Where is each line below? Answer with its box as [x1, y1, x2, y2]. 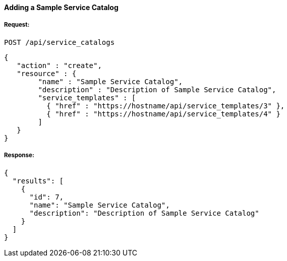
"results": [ [12, 176, 64, 185]
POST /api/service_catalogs [4, 38, 115, 46]
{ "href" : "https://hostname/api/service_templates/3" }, [46, 101, 285, 110]
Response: [4, 152, 34, 159]
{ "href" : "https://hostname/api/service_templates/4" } [46, 109, 280, 118]
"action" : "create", [17, 61, 102, 70]
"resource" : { [17, 69, 77, 78]
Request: [4, 21, 30, 29]
